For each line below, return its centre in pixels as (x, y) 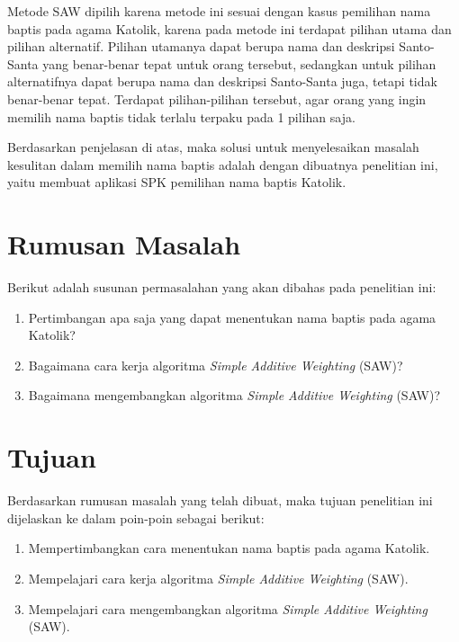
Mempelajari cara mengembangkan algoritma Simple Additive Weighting (228, 608)
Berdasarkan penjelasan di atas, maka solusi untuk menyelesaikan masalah (213, 147)
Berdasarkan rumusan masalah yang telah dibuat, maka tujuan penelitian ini (220, 500)
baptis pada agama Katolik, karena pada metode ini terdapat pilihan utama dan (229, 28)
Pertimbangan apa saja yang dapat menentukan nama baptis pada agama (232, 317)
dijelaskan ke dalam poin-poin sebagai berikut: (136, 517)
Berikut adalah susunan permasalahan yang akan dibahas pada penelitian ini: (222, 287)
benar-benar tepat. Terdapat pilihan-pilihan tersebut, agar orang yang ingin (217, 98)
